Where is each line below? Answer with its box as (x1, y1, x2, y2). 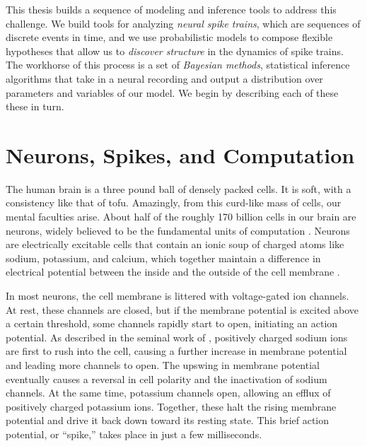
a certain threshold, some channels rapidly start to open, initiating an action (6, 316, 338, 331)
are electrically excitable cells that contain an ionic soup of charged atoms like (6, 237, 344, 252)
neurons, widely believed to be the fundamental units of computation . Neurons (6, 223, 350, 237)
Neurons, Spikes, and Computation (6, 140, 355, 169)
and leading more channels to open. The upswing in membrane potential (6, 358, 320, 372)
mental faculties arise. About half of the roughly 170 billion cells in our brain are (6, 209, 356, 224)
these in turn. (6, 99, 64, 114)
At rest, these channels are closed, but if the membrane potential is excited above (6, 302, 359, 317)
